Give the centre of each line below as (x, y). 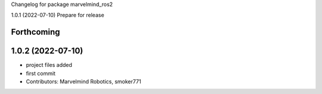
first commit (41, 73)
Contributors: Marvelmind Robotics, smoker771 (83, 82)
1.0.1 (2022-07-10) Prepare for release (58, 15)
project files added (49, 65)
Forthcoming (35, 32)
